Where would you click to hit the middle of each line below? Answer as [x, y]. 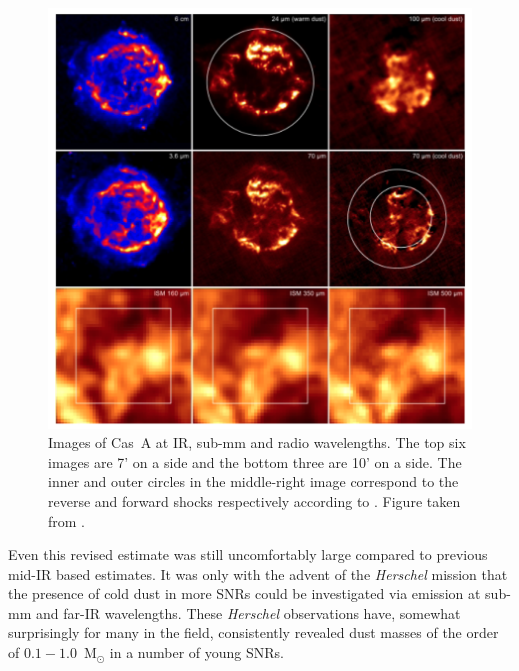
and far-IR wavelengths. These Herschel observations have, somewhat [248, 612]
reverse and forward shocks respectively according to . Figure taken [254, 500]
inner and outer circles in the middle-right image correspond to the [253, 481]
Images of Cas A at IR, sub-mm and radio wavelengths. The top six [257, 442]
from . [67, 520]
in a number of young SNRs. [196, 652]
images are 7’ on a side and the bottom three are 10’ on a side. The [255, 461]
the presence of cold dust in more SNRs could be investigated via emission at [244, 593]
